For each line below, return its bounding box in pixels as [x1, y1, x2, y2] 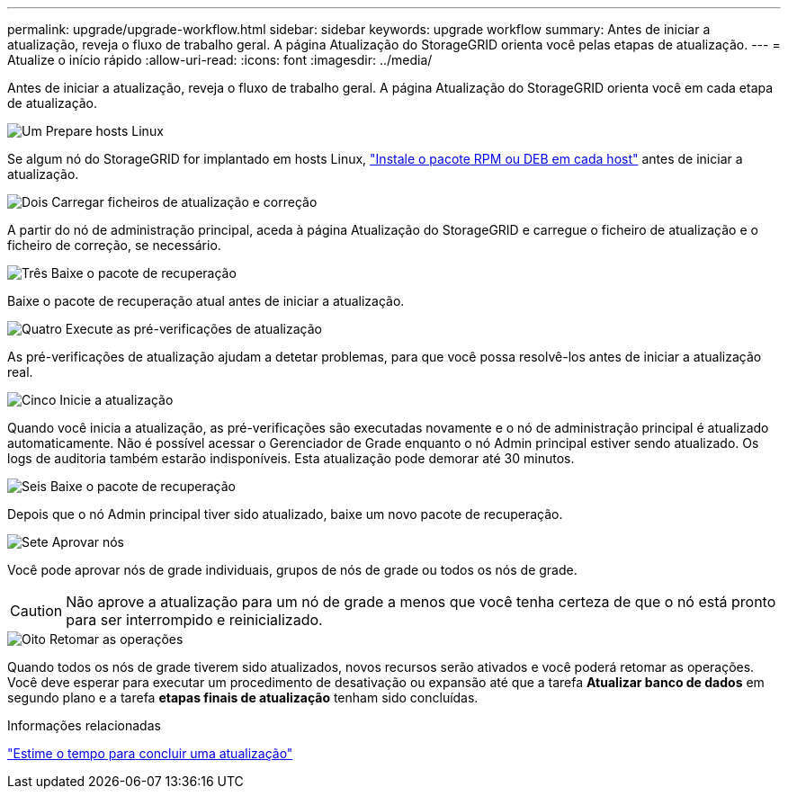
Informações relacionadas [7, 718, 161, 733]
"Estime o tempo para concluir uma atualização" [7, 746, 293, 761]
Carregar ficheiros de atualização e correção [51, 194, 318, 210]
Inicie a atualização [59, 392, 174, 407]
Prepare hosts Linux [45, 123, 164, 139]
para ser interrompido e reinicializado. [66, 611, 323, 629]
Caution [10, 602, 63, 620]
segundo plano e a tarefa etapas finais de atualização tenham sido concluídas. [7, 690, 479, 705]
